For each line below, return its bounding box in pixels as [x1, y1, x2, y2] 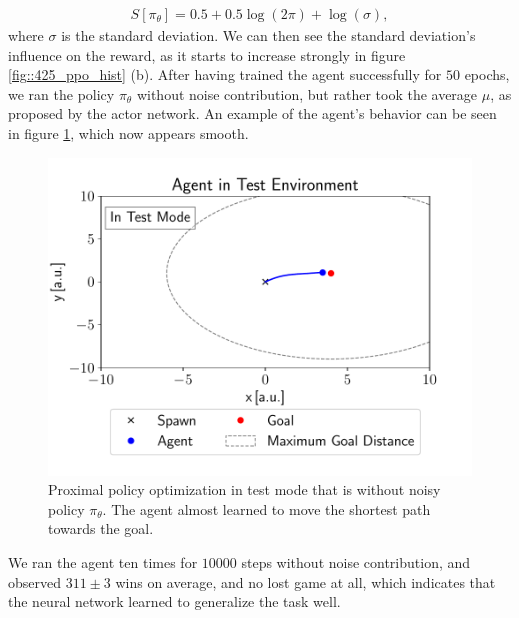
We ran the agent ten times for [8, 551, 198, 572]
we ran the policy [8, 83, 115, 104]
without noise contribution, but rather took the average [136, 83, 478, 104]
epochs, [464, 64, 510, 85]
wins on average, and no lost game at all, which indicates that [115, 571, 496, 592]
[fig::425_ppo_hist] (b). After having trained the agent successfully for [8, 64, 442, 85]
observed [8, 571, 62, 592]
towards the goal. [48, 518, 154, 539]
